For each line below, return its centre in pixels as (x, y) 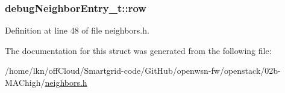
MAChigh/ (25, 82)
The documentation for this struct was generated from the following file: (138, 50)
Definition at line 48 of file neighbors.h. (77, 30)
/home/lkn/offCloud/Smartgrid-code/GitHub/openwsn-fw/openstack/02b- (143, 70)
